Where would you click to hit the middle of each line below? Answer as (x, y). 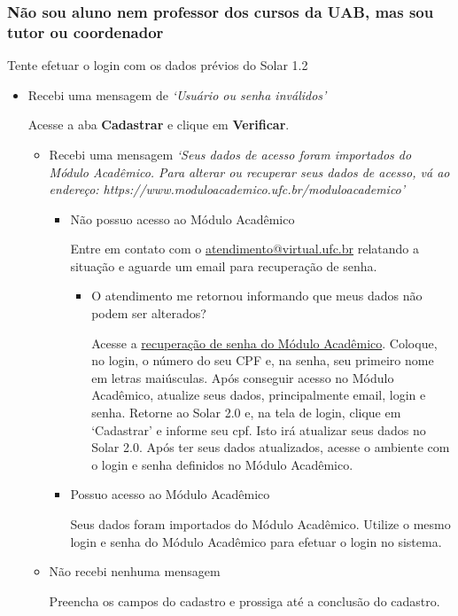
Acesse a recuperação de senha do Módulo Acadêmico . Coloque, (264, 343)
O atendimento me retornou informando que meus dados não (257, 296)
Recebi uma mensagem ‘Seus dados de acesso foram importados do (230, 154)
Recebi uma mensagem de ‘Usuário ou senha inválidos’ (177, 94)
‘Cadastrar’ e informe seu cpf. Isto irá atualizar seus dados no (259, 429)
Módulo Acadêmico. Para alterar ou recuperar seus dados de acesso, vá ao (249, 172)
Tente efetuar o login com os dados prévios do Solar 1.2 (158, 65)
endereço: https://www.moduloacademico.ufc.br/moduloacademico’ (227, 189)
